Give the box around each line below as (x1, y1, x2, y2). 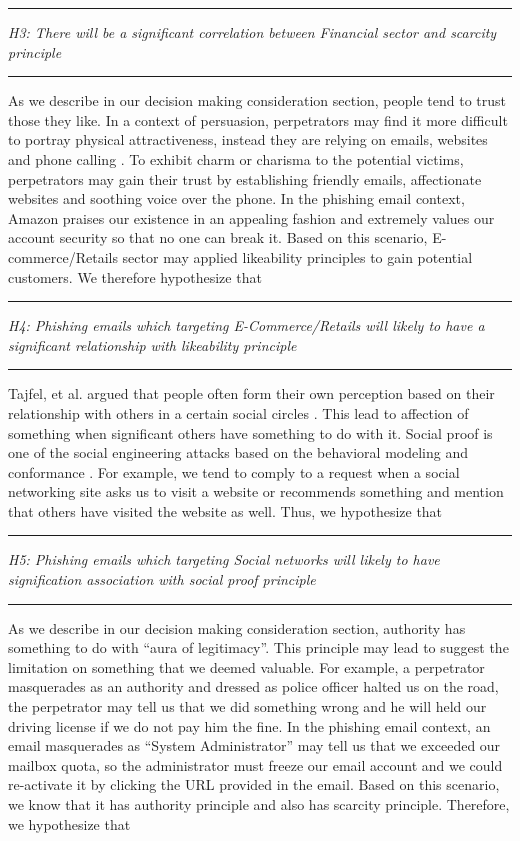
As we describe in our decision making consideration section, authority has (8, 617, 466, 638)
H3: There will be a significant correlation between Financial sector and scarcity (8, 22, 497, 42)
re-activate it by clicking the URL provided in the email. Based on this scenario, (8, 774, 500, 795)
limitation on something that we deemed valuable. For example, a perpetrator (8, 656, 485, 677)
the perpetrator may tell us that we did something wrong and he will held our (8, 696, 487, 717)
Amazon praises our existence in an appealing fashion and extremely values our (8, 207, 495, 228)
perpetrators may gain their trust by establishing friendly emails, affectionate (8, 168, 482, 189)
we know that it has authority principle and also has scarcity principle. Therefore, (8, 794, 510, 814)
